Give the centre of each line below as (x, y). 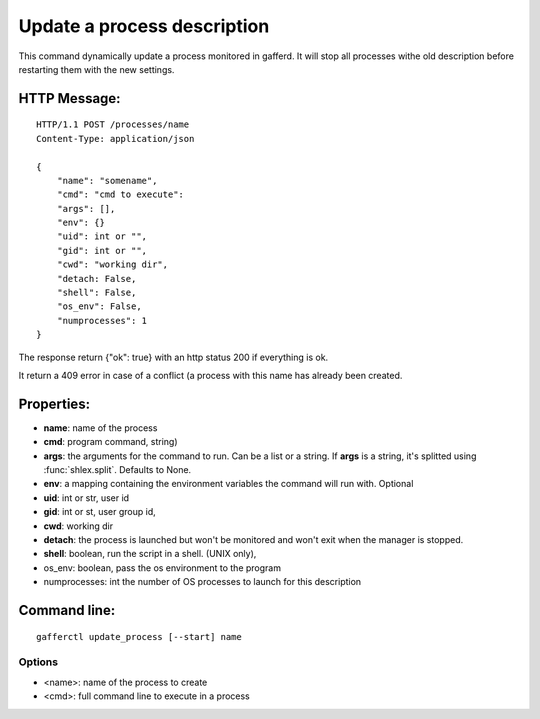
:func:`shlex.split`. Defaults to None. (117, 470)
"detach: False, (96, 278)
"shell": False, (96, 293)
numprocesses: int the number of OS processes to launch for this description (202, 582)
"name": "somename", (107, 180)
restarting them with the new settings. (96, 69)
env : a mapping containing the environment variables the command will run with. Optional (228, 484)
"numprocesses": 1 (102, 320)
